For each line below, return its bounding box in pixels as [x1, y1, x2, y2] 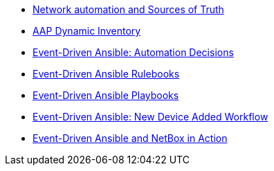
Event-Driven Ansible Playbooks [33, 89, 179, 101]
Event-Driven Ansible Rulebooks [33, 68, 180, 80]
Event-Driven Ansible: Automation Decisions [33, 46, 234, 58]
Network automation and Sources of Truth [33, 3, 224, 15]
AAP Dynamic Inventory [33, 25, 141, 37]
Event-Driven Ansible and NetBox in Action [33, 132, 228, 144]
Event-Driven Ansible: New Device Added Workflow [33, 111, 268, 123]
